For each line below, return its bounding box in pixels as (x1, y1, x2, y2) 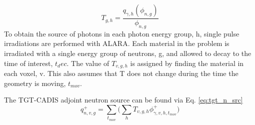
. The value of (66, 57, 109, 68)
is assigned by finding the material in (130, 57, 244, 68)
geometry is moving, (4, 77, 66, 88)
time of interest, (4, 57, 53, 68)
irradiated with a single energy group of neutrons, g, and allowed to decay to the (4, 48, 251, 58)
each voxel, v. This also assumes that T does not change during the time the (4, 68, 238, 78)
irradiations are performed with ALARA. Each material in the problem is (4, 38, 229, 48)
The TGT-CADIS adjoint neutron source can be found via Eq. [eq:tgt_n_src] (4, 94, 243, 105)
